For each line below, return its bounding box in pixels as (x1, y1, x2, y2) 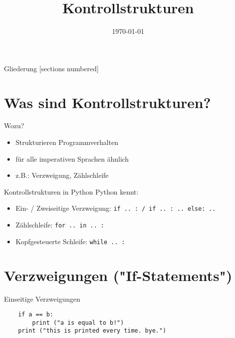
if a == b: (18, 311, 54, 318)
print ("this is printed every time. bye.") (18, 327, 167, 335)
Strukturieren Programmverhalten (15, 137, 118, 147)
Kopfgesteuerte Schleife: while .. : (15, 236, 125, 246)
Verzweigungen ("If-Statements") (4, 265, 233, 285)
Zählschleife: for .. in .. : (15, 220, 104, 230)
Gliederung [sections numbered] (4, 63, 99, 73)
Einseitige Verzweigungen (4, 293, 80, 304)
